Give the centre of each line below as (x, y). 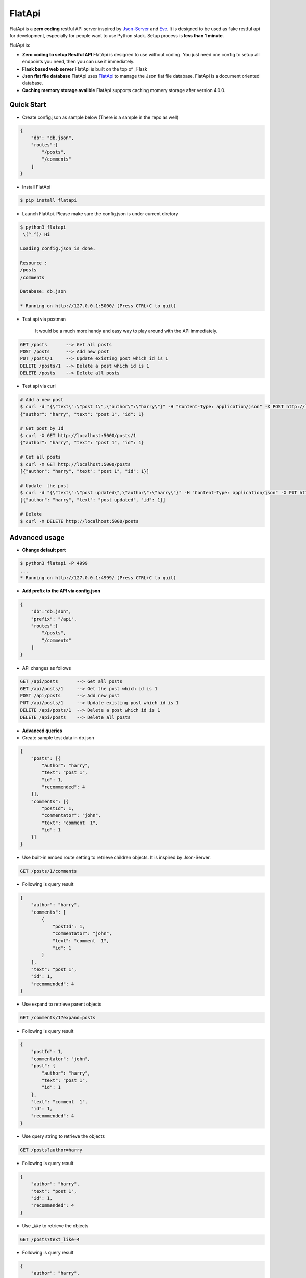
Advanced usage (37, 538)
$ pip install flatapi (48, 200)
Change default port (44, 550)
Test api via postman (44, 319)
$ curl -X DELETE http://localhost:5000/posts (79, 521)
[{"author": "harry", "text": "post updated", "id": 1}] (93, 500)
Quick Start (28, 105)
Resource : (34, 263)
